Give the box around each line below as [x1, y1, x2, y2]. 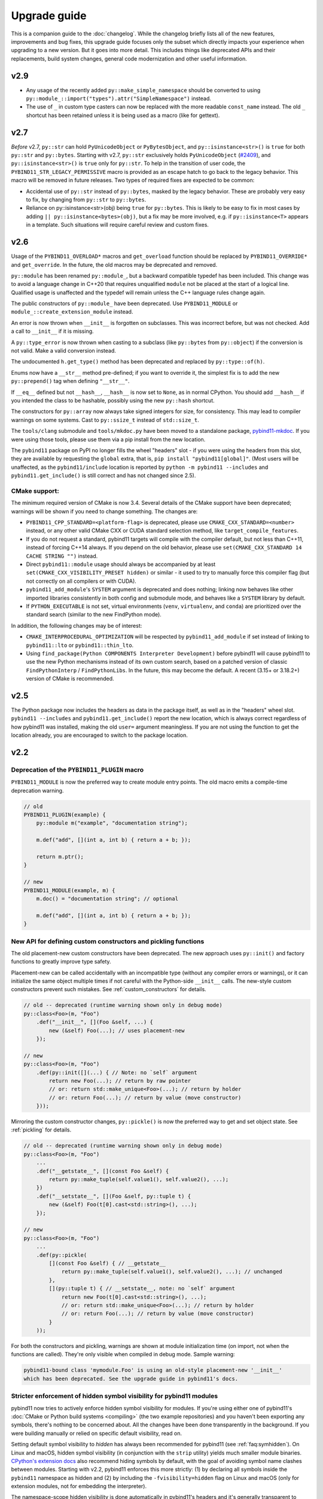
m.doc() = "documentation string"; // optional [36, 895, 179, 902]
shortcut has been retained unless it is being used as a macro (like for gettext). [26, 112, 220, 119]
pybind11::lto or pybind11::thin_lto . [26, 642, 134, 649]
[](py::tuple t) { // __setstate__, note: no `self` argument [48, 1285, 236, 1292]
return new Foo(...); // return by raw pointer [48, 1077, 191, 1084]
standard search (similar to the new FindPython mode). [26, 611, 161, 618]
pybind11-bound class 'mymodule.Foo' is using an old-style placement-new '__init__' [23, 1367, 282, 1374]
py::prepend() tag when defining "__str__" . [11, 378, 130, 385]
